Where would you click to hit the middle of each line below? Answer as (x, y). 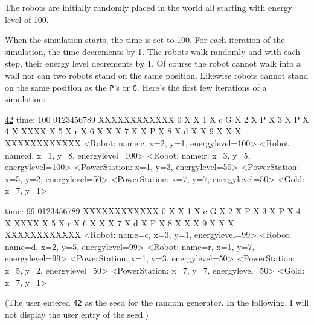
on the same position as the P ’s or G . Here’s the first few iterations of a (136, 87)
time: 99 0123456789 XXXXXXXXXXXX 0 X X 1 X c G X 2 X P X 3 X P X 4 (153, 210)
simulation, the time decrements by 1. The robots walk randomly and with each (153, 51)
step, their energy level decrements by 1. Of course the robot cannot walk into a (153, 63)
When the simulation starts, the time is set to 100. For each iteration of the (145, 40)
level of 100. (27, 19)
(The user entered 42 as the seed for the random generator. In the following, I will (157, 302)
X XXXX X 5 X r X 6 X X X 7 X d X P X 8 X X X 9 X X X (120, 222)
